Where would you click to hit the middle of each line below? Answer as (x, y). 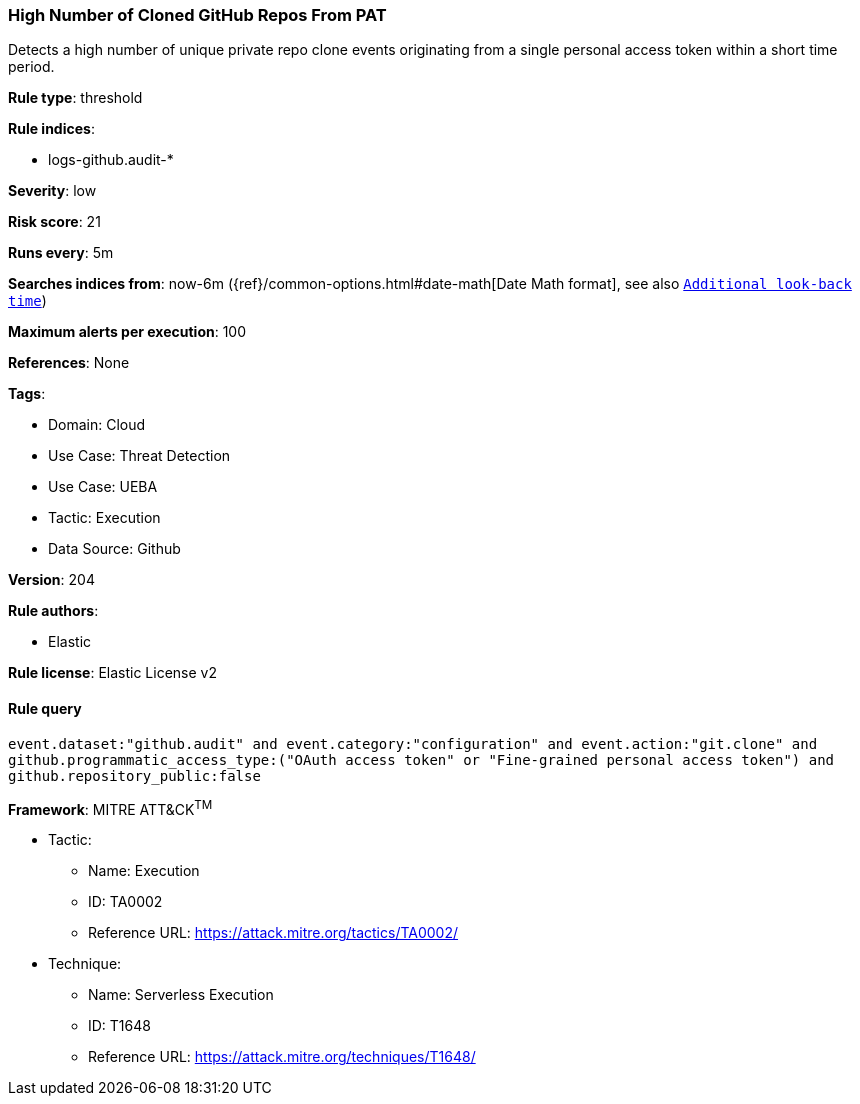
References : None (69, 363)
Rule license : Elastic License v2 (112, 673)
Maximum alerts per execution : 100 (127, 332)
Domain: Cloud (97, 425)
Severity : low (52, 191)
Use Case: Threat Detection (139, 456)
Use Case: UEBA (103, 487)
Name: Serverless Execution (181, 995)
